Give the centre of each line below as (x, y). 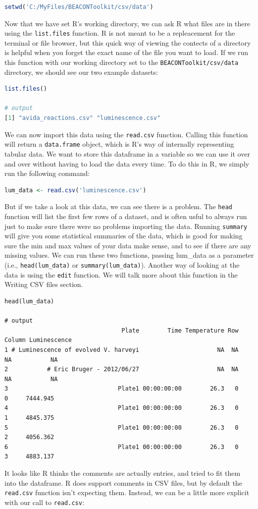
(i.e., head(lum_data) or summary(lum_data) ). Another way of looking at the (122, 265)
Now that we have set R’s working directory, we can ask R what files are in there (128, 23)
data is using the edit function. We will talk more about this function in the (121, 274)
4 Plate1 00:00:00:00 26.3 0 (122, 408)
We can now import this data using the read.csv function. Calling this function (126, 134)
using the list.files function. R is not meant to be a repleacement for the (120, 33)
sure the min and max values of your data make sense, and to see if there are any (128, 245)
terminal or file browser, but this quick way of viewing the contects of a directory (128, 42)
